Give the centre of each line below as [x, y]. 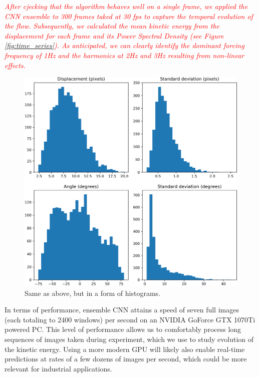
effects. [15, 65]
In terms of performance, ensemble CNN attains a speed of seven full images [122, 310]
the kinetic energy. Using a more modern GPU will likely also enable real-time [125, 349]
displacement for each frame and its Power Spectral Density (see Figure [114, 35]
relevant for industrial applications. [58, 368]
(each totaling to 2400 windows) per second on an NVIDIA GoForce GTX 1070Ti [130, 319]
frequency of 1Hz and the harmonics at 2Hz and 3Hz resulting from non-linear [124, 55]
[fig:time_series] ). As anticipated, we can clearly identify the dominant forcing [124, 45]
